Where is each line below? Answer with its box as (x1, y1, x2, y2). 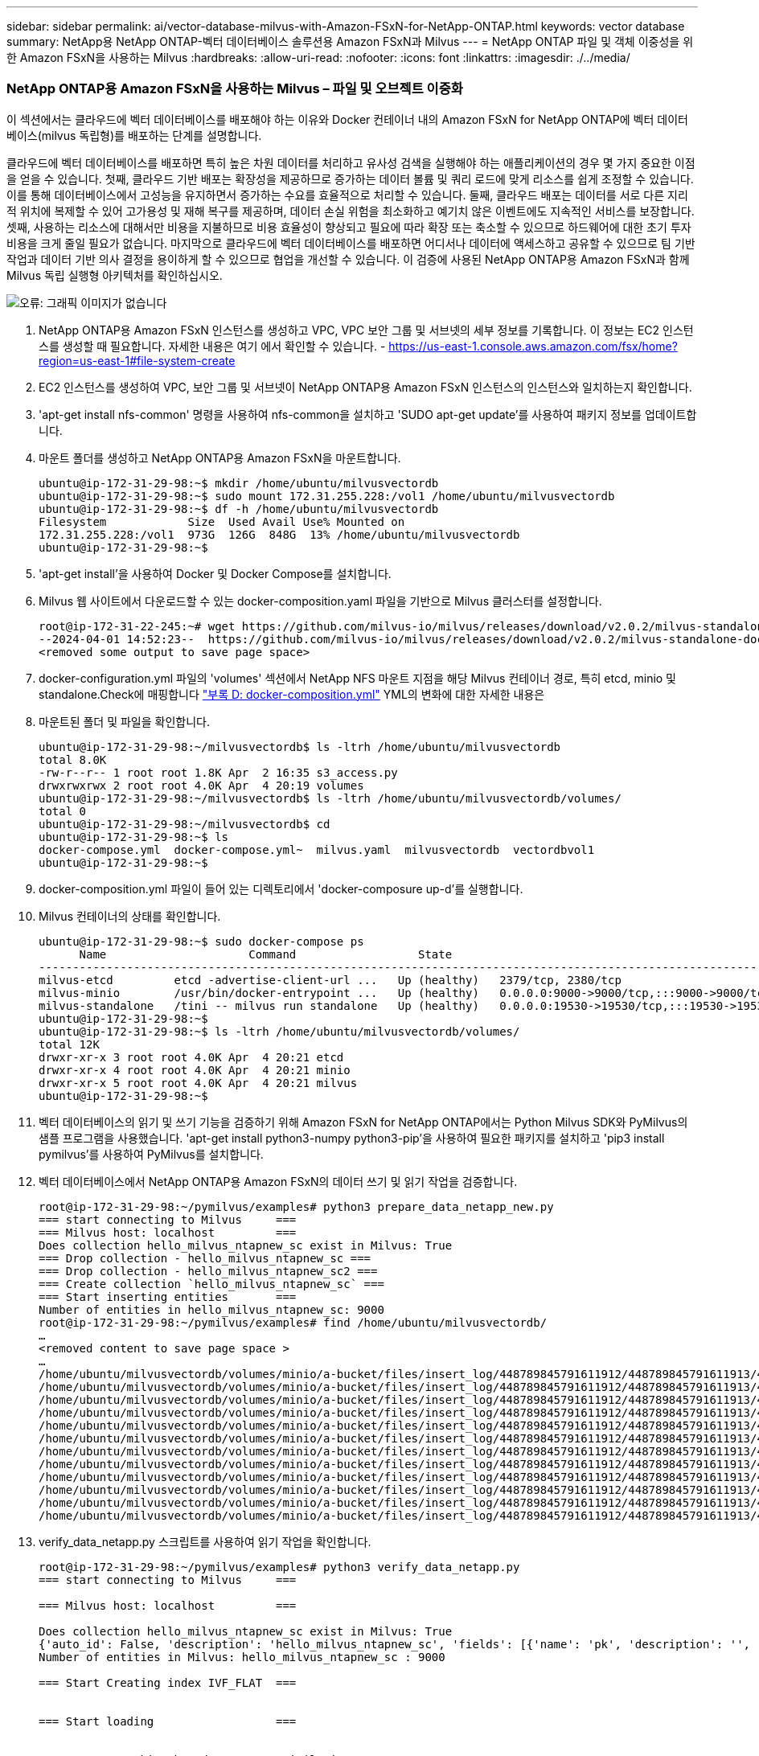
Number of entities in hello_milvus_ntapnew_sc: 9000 (39, 1303, 384, 1316)
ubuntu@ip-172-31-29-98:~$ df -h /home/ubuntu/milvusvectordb (39, 502, 439, 515)
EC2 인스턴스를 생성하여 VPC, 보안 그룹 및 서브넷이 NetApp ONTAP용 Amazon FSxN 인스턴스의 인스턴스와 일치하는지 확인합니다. (39, 380, 692, 394)
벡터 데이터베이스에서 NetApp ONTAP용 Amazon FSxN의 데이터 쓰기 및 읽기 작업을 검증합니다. (39, 1174, 518, 1188)
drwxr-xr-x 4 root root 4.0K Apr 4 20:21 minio (39, 1063, 351, 1077)
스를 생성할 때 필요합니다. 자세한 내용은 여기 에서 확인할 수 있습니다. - (39, 338, 386, 353)
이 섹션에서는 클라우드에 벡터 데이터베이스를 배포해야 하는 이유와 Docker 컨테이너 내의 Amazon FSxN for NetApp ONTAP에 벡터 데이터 (6, 112, 688, 126)
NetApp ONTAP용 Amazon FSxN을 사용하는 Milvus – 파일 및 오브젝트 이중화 (6, 80, 463, 97)
